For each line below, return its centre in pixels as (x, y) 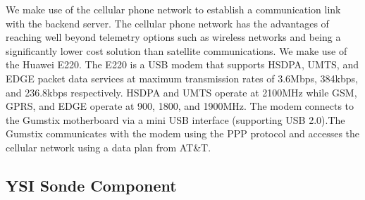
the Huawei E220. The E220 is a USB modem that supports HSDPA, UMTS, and (182, 64)
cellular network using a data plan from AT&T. (109, 147)
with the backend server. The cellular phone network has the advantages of (167, 23)
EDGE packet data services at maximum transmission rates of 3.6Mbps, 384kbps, (182, 78)
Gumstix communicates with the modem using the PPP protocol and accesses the (183, 133)
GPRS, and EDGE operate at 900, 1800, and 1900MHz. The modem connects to (180, 106)
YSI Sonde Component (91, 185)
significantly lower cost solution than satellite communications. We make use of (177, 50)
